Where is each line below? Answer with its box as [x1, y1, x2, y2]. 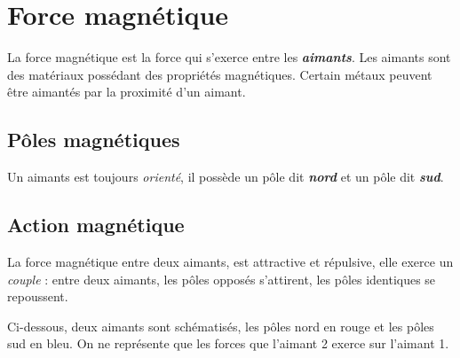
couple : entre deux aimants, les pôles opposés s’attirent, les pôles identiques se [7, 269, 436, 288]
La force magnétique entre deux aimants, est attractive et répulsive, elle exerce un [7, 252, 454, 270]
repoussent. [7, 287, 68, 306]
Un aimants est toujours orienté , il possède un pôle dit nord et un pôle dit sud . [7, 167, 444, 186]
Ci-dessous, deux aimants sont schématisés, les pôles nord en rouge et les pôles [7, 316, 434, 335]
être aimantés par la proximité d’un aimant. [7, 82, 246, 101]
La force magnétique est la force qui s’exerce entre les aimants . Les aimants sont [7, 48, 451, 66]
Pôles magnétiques [7, 126, 180, 153]
